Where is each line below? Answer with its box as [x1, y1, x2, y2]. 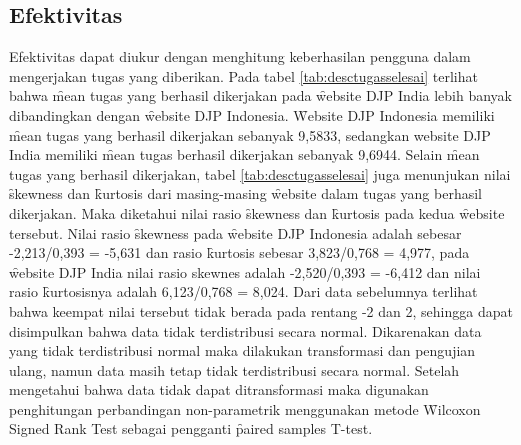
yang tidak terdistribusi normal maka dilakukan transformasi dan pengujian [9, 340, 476, 361]
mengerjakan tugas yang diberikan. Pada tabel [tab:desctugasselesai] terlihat [9, 65, 478, 86]
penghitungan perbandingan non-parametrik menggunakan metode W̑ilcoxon [9, 398, 481, 419]
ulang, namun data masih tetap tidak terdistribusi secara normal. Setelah [9, 359, 460, 380]
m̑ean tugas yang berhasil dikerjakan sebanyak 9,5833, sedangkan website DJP [9, 124, 491, 145]
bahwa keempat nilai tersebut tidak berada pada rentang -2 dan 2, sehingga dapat [9, 300, 513, 321]
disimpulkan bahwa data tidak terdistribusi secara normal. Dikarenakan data [9, 320, 482, 341]
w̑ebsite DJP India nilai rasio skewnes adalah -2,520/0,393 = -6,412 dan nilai [9, 261, 481, 282]
